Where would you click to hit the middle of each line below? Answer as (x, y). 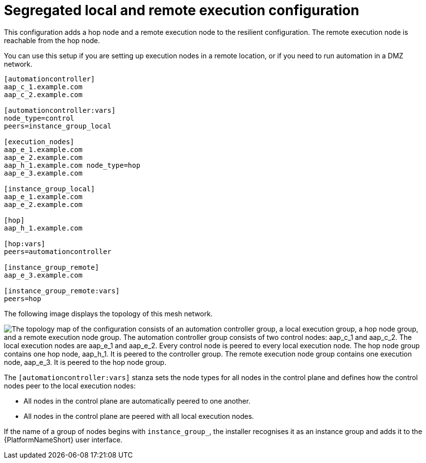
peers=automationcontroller (58, 251)
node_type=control (39, 118)
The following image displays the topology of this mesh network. (108, 313)
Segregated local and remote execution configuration (182, 10)
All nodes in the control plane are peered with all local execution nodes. (139, 416)
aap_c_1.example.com (43, 87)
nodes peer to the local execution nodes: (70, 386)
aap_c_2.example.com (43, 94)
